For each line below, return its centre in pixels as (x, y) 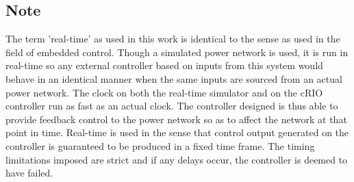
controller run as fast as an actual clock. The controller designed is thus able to (172, 106)
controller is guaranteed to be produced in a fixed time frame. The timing (160, 145)
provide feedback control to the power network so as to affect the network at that (176, 119)
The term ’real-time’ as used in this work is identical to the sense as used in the (173, 39)
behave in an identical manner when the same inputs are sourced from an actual (174, 78)
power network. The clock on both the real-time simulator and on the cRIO (164, 92)
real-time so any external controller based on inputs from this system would (164, 65)
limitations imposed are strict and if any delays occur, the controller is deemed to (177, 159)
